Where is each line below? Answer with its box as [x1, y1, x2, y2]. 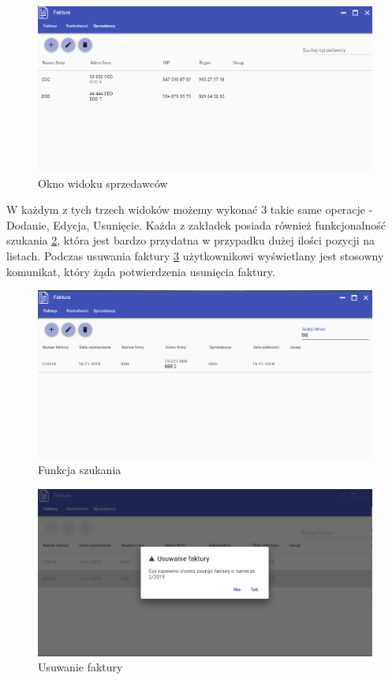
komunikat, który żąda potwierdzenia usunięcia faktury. [6, 263, 275, 279]
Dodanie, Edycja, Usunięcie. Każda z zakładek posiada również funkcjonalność [6, 216, 386, 233]
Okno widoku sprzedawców [38, 174, 168, 191]
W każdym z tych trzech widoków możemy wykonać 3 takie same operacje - [6, 201, 373, 218]
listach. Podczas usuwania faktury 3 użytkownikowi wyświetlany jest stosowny [6, 248, 384, 264]
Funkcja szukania [38, 461, 121, 478]
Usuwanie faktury [38, 659, 123, 675]
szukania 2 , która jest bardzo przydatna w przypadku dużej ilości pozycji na [6, 232, 375, 248]
